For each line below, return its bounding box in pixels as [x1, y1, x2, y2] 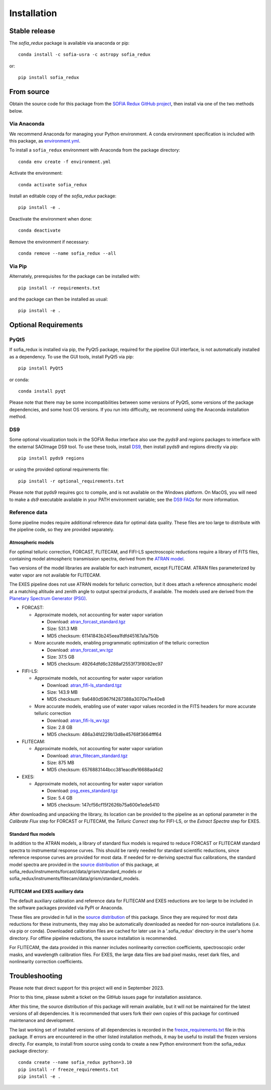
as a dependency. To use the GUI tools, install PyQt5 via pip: [9, 353, 134, 359]
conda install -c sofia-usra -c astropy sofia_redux [18, 52, 151, 57]
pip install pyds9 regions [18, 456, 85, 461]
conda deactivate [18, 228, 61, 234]
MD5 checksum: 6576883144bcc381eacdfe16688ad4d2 [47, 767, 163, 773]
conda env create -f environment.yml [18, 159, 111, 165]
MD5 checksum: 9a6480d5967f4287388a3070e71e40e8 [47, 696, 165, 702]
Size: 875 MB [47, 759, 75, 765]
